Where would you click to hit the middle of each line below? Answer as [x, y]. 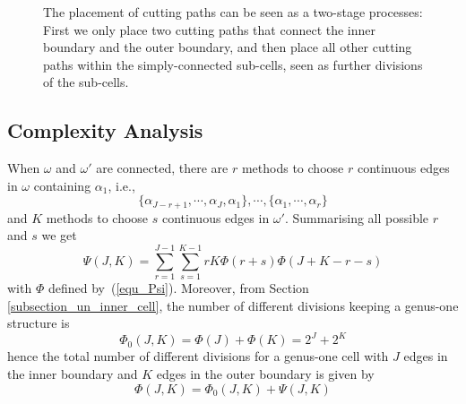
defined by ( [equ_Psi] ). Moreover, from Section [178, 288]
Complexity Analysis [105, 130]
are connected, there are [162, 168]
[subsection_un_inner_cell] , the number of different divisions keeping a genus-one [233, 305]
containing [62, 185]
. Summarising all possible [357, 217]
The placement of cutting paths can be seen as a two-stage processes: [233, 12]
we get [59, 235]
